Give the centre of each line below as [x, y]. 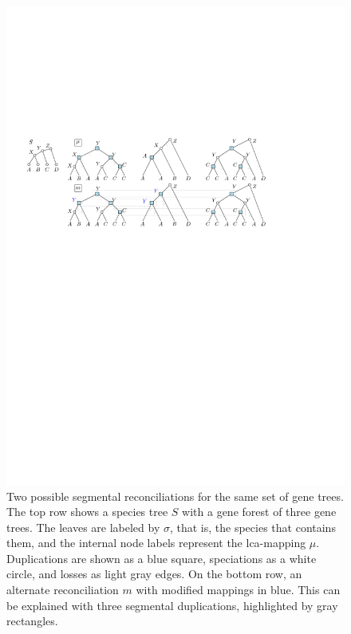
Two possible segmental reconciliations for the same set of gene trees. [175, 496]
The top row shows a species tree [87, 512]
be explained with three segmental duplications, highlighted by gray [172, 605]
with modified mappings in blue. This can [238, 590]
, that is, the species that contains [252, 527]
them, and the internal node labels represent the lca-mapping [156, 543]
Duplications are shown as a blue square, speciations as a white [162, 558]
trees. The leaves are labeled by [83, 527]
